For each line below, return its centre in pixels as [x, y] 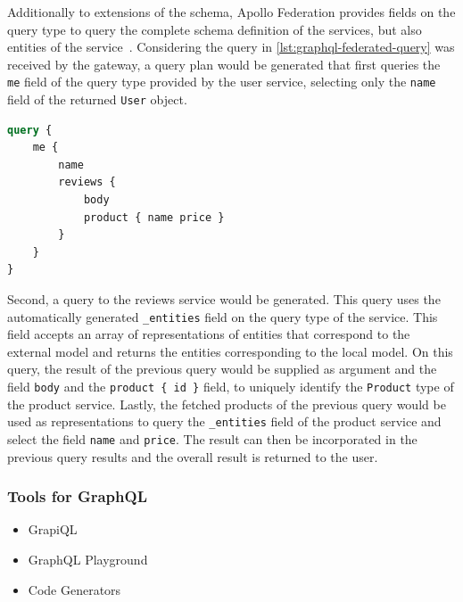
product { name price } [154, 217]
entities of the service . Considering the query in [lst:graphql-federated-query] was [231, 47]
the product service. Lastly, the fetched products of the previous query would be [227, 404]
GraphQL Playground [88, 560]
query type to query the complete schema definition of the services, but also [215, 29]
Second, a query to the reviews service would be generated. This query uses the [224, 299]
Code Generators [74, 589]
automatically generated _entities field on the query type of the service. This [223, 316]
